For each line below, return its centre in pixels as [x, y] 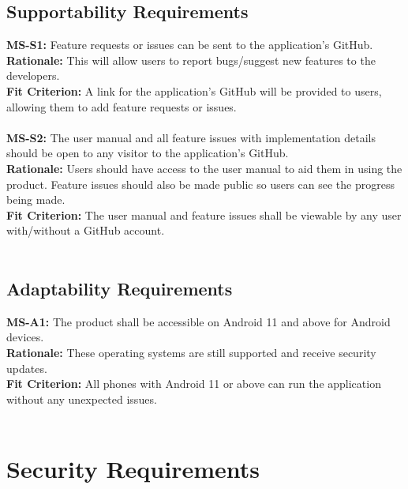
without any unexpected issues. [82, 399]
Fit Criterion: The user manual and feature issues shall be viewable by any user [204, 214]
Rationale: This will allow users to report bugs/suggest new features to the [191, 60]
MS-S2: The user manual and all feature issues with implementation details [191, 137]
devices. [25, 337]
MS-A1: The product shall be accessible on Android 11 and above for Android [198, 321]
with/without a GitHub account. [86, 230]
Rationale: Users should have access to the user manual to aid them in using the [204, 168]
